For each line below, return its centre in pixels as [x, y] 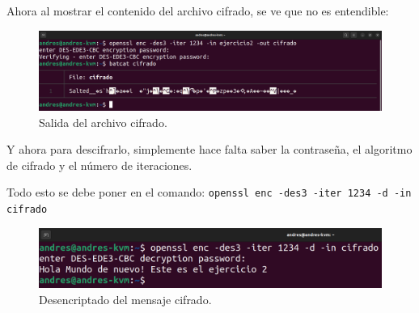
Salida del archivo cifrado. [103, 122]
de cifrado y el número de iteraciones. [99, 165]
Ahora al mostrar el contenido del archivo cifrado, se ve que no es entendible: [198, 11]
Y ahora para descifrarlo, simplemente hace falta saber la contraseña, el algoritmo [209, 149]
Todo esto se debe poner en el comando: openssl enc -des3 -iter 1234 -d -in [209, 192]
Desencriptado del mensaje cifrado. [125, 299]
